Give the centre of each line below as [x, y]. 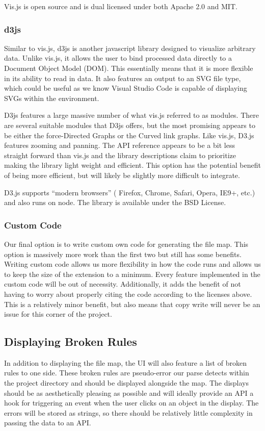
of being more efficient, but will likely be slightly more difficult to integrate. [122, 175]
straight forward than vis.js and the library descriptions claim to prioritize [120, 155]
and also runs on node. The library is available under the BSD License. [115, 202]
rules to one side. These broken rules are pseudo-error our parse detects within [127, 373]
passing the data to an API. [48, 423]
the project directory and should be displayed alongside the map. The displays [127, 383]
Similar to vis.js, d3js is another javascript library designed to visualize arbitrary [130, 48]
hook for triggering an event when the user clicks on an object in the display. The [131, 403]
